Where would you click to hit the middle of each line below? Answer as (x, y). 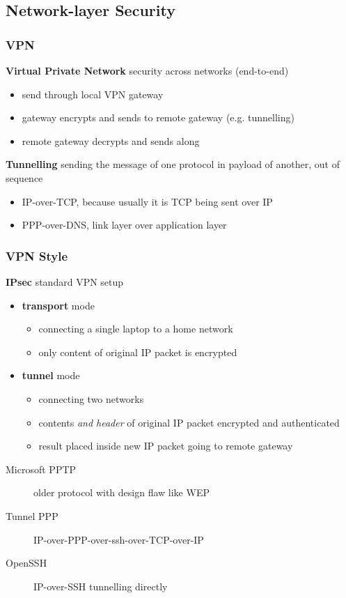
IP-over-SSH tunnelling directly (101, 586)
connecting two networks (91, 398)
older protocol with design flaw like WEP (121, 492)
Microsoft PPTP (41, 469)
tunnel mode (51, 375)
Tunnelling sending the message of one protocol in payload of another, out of (173, 164)
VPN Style (37, 255)
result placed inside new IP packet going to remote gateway (166, 446)
